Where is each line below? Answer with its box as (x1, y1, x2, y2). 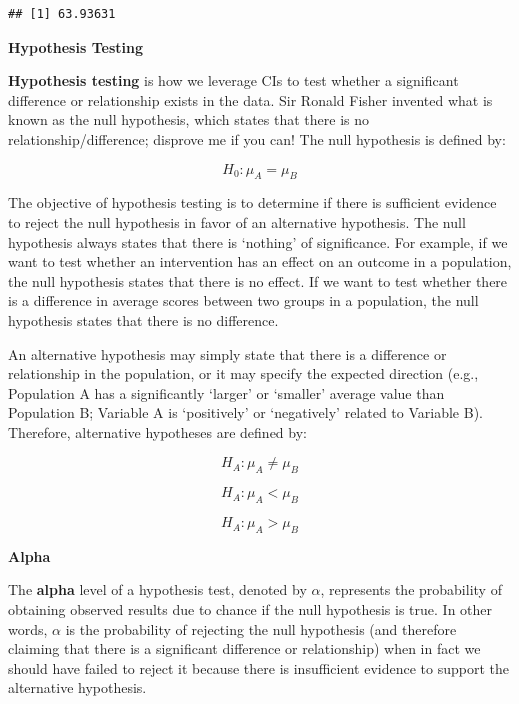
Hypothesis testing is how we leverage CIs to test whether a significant (8, 70, 459, 91)
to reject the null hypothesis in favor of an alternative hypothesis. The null (8, 211, 466, 232)
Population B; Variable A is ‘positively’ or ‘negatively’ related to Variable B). (8, 402, 483, 423)
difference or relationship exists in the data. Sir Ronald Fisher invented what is (8, 89, 493, 110)
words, (8, 618, 48, 639)
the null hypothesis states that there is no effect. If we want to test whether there (8, 270, 508, 291)
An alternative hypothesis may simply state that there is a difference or (8, 343, 447, 364)
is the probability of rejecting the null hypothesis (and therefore (65, 618, 457, 639)
